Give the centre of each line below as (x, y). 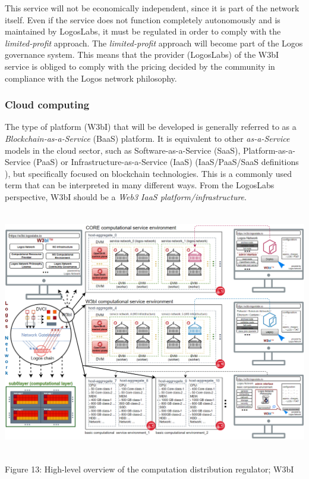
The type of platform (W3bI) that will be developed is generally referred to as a (151, 127)
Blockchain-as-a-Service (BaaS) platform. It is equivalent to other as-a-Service (147, 138)
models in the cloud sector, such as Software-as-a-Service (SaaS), (123, 150)
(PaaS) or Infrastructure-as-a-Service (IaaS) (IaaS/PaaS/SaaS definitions (166, 162)
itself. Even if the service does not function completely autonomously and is (143, 19)
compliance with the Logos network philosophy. (91, 78)
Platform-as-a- (269, 150)
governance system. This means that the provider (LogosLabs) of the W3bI (142, 55)
